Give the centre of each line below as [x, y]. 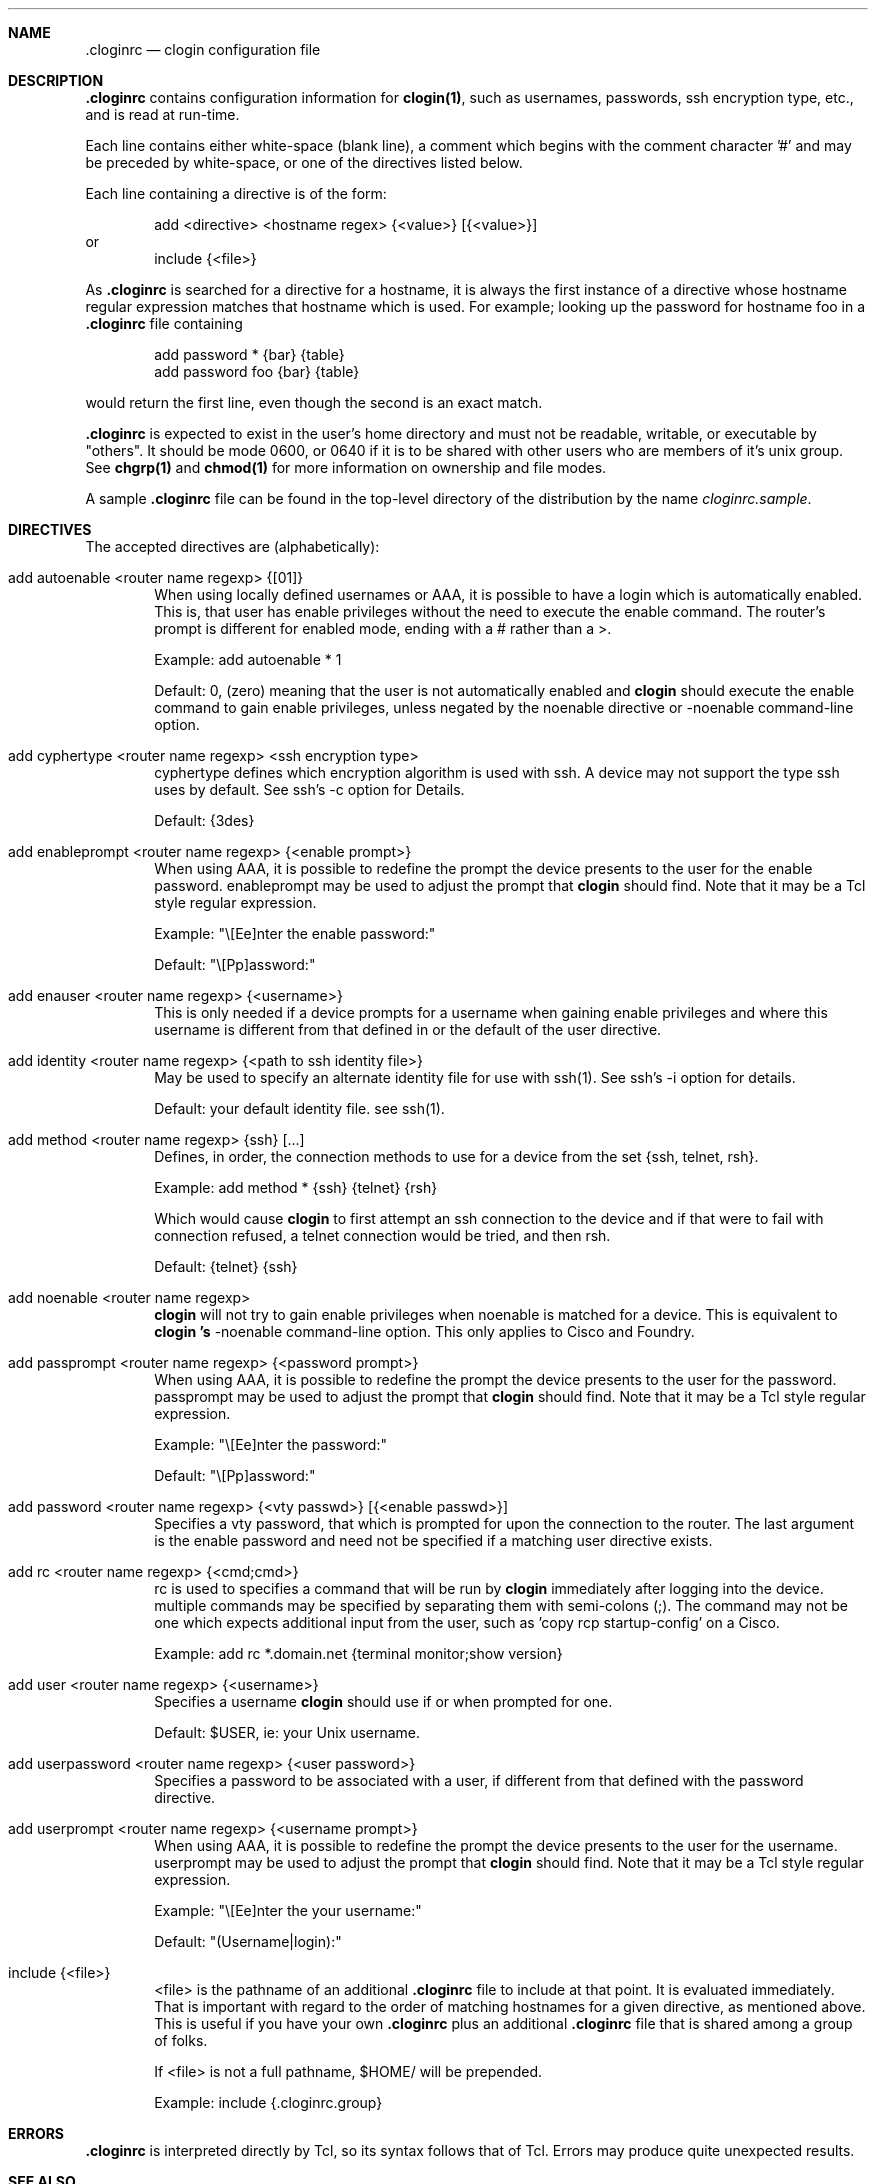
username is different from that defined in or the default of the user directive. [408, 1029]
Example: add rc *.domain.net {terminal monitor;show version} [358, 1653]
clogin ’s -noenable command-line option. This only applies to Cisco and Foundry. [424, 1331]
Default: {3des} [204, 820]
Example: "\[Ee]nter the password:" [270, 1444]
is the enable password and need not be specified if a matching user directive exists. [433, 1540]
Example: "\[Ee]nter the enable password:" [295, 933]
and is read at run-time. [162, 114]
